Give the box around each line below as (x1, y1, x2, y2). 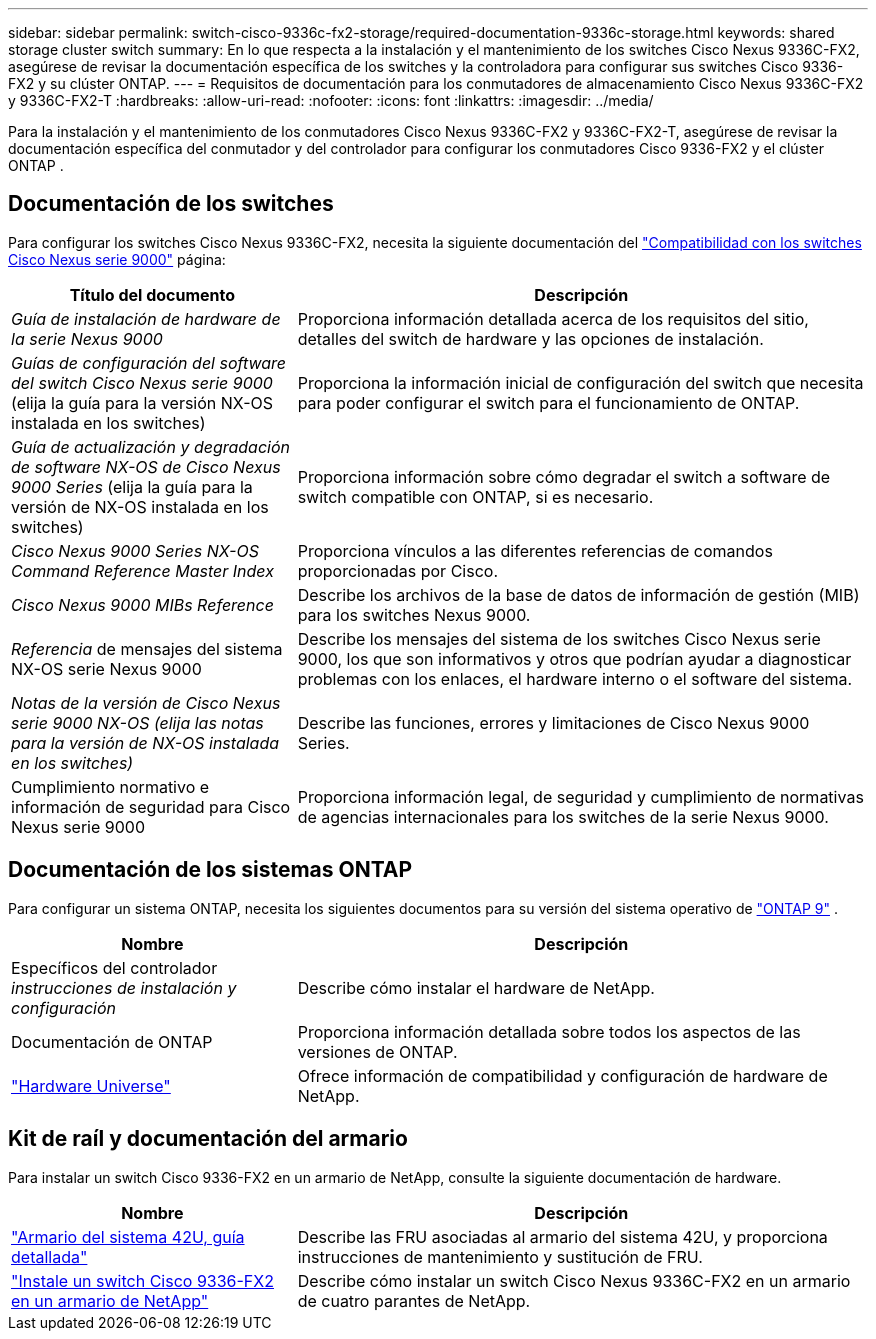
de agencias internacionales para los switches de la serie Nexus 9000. (297, 806, 829, 827)
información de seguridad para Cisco (11, 796, 291, 817)
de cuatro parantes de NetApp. (297, 1290, 531, 1311)
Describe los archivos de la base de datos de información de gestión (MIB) (297, 584, 860, 605)
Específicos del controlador (11, 957, 218, 978)
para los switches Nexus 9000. (297, 604, 531, 625)
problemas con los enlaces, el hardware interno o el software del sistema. (297, 668, 853, 689)
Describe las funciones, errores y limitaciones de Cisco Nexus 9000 (297, 712, 810, 733)
